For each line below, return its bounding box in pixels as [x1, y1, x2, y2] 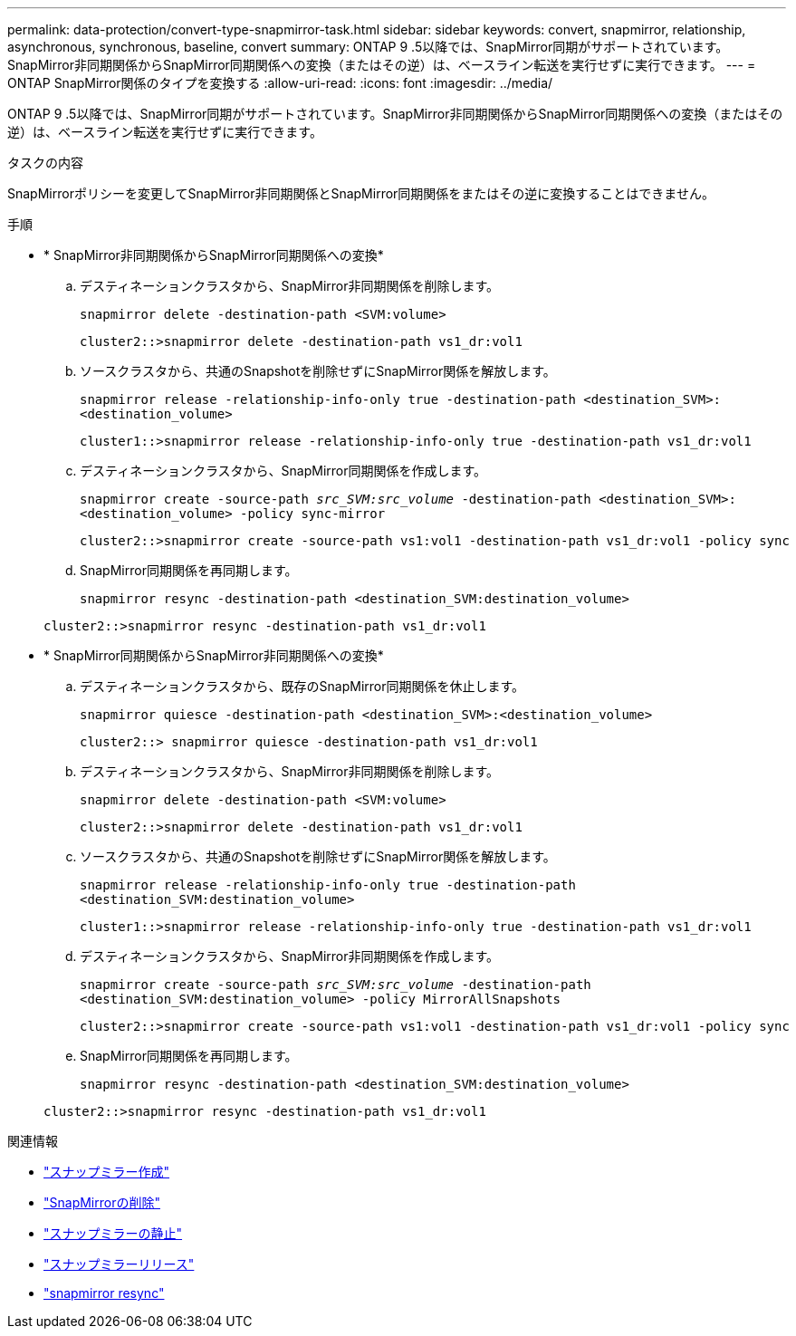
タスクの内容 [7, 155, 83, 170]
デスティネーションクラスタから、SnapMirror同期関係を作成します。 [80, 463, 487, 478]
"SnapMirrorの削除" [43, 1195, 160, 1210]
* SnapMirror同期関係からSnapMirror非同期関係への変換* [43, 648, 384, 663]
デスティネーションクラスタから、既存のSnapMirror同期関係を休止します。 [80, 678, 525, 694]
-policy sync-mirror [240, 506, 386, 521]
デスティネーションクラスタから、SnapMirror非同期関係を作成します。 [80, 948, 500, 964]
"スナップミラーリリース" [43, 1256, 195, 1272]
